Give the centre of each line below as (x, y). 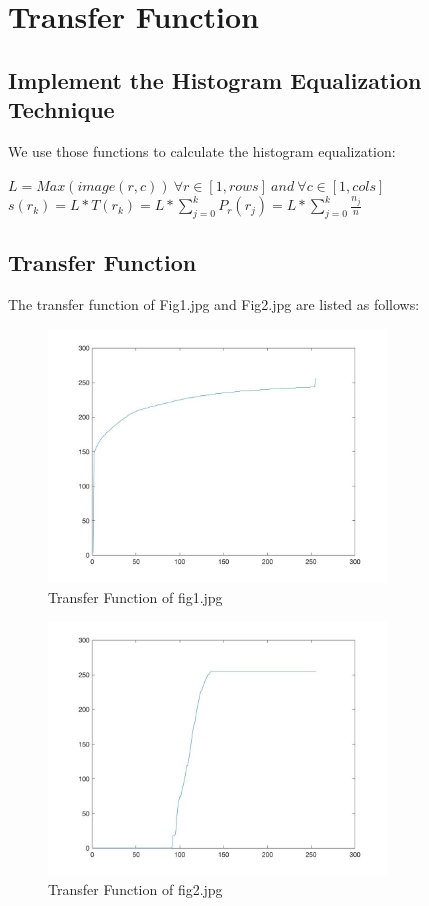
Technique (61, 109)
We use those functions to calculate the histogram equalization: (202, 150)
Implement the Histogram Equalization (215, 79)
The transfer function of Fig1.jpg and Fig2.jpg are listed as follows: (214, 304)
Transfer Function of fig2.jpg (135, 889)
